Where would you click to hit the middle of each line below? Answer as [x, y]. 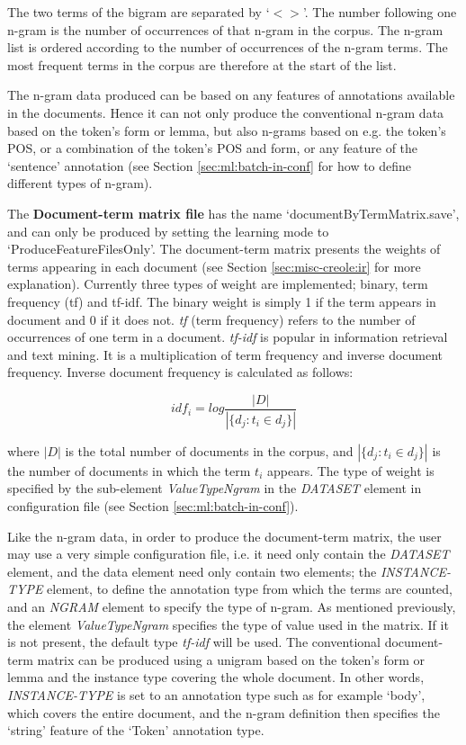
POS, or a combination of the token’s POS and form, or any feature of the [213, 148]
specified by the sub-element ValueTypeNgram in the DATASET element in [215, 488]
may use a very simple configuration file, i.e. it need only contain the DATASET [229, 554]
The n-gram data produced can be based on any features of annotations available [231, 95]
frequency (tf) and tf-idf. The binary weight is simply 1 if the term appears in [222, 301]
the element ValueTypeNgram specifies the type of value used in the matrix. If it [228, 624]
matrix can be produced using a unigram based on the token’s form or [231, 659]
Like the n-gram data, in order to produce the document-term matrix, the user [224, 536]
